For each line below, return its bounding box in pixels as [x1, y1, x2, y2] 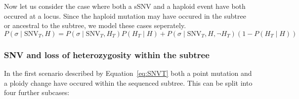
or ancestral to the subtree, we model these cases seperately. [4, 20, 186, 31]
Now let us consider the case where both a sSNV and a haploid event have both [4, 1, 246, 11]
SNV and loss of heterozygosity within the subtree [4, 48, 210, 61]
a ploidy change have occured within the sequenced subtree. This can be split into [4, 77, 253, 88]
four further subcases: [4, 87, 70, 98]
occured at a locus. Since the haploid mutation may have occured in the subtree [4, 10, 246, 21]
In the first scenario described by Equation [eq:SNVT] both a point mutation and [4, 68, 252, 78]
